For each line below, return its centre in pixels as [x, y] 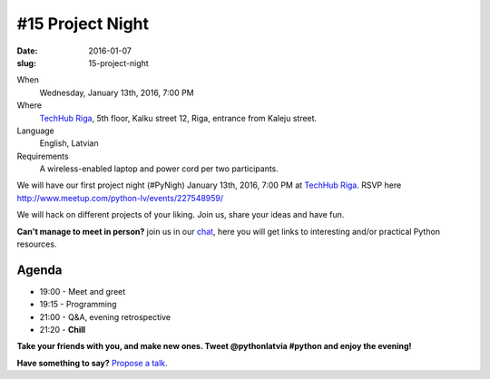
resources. [37, 244]
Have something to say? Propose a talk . [92, 363]
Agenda [39, 270]
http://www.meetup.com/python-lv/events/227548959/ [120, 198]
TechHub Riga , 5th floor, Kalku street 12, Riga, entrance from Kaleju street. [178, 118]
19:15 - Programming [78, 305]
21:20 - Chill [63, 330]
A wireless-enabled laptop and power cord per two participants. [159, 169]
